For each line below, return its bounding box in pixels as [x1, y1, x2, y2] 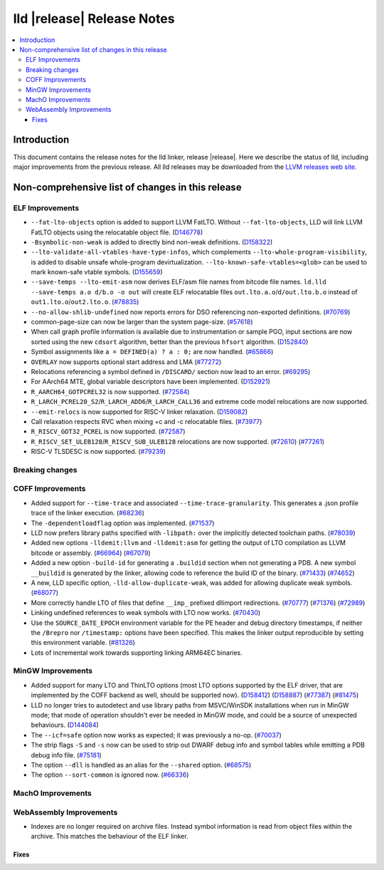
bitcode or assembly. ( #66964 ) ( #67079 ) [31, 549, 151, 557]
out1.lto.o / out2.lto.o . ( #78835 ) [31, 298, 139, 306]
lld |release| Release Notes [13, 11, 175, 26]
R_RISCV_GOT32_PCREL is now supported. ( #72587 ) [31, 428, 186, 436]
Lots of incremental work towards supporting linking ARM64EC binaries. [31, 648, 243, 657]
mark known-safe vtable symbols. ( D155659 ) [31, 268, 163, 276]
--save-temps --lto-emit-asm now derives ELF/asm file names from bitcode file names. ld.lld [31, 278, 326, 286]
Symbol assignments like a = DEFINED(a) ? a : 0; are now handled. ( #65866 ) [31, 348, 274, 356]
